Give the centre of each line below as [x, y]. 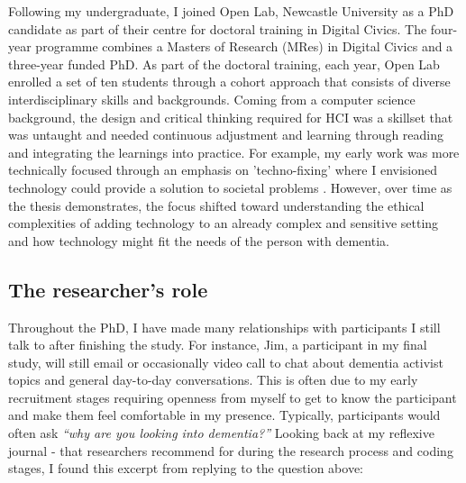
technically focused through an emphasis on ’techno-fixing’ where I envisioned [223, 170]
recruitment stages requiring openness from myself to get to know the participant [233, 397]
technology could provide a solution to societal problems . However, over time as [230, 187]
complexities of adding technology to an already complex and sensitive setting [224, 223]
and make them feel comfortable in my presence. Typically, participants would [224, 415]
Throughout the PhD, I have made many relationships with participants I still [224, 327]
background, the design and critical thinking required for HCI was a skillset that [231, 117]
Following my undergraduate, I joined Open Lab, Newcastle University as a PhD [231, 11]
